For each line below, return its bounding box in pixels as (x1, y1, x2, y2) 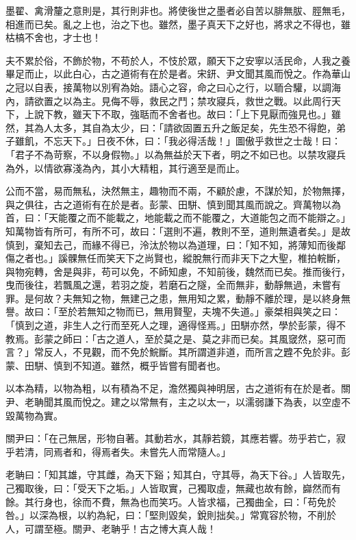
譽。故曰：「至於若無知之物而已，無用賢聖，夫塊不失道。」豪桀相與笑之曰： (5, 304, 341, 319)
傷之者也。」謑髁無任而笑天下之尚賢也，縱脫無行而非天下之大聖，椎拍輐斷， (5, 251, 346, 265)
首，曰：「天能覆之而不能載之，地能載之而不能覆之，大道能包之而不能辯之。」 (5, 210, 351, 225)
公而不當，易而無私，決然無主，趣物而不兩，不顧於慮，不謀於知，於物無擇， (5, 184, 351, 198)
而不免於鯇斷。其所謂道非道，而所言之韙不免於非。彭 (110, 345, 351, 359)
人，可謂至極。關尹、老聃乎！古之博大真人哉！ (5, 521, 216, 535)
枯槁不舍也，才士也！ (5, 30, 101, 45)
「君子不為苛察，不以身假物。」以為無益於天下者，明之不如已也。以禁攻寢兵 (5, 147, 346, 161)
